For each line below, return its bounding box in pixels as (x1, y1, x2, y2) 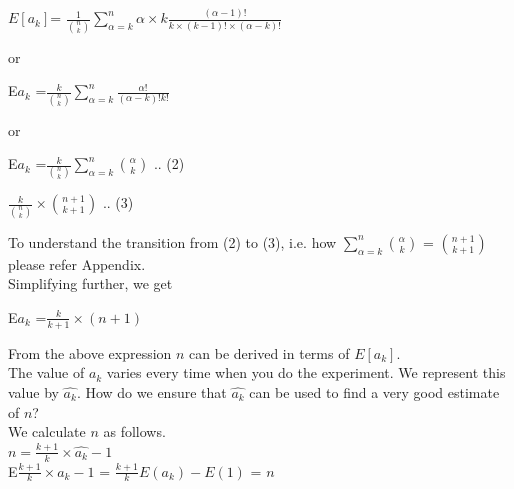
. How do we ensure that (76, 381, 227, 402)
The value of (8, 362, 85, 383)
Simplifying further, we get (8, 273, 173, 294)
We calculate (8, 421, 86, 442)
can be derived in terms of (189, 342, 350, 363)
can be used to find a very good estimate (249, 381, 500, 402)
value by (8, 381, 59, 402)
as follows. (103, 421, 166, 442)
